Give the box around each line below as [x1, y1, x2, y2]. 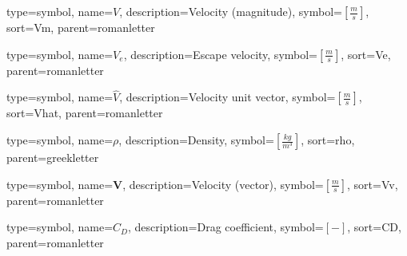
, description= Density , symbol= [118, 132, 274, 148]
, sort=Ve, [341, 45, 391, 62]
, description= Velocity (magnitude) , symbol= [119, 3, 342, 19]
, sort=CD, [347, 219, 401, 235]
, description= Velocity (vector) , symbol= [122, 175, 324, 192]
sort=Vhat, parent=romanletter [6, 104, 163, 121]
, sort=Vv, [347, 175, 398, 192]
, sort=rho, [301, 132, 355, 148]
